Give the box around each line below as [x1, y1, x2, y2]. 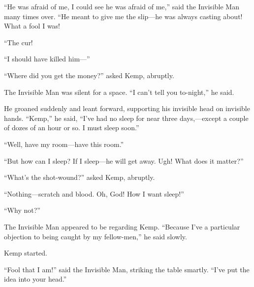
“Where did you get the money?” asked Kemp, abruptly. [4, 70, 174, 80]
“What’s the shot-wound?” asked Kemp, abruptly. [4, 172, 155, 182]
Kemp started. [4, 248, 48, 258]
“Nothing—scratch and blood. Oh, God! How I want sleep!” [4, 188, 184, 199]
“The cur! [4, 37, 33, 47]
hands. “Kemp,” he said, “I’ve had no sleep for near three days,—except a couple [4, 113, 249, 123]
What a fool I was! [4, 21, 61, 31]
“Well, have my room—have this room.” [4, 139, 124, 149]
